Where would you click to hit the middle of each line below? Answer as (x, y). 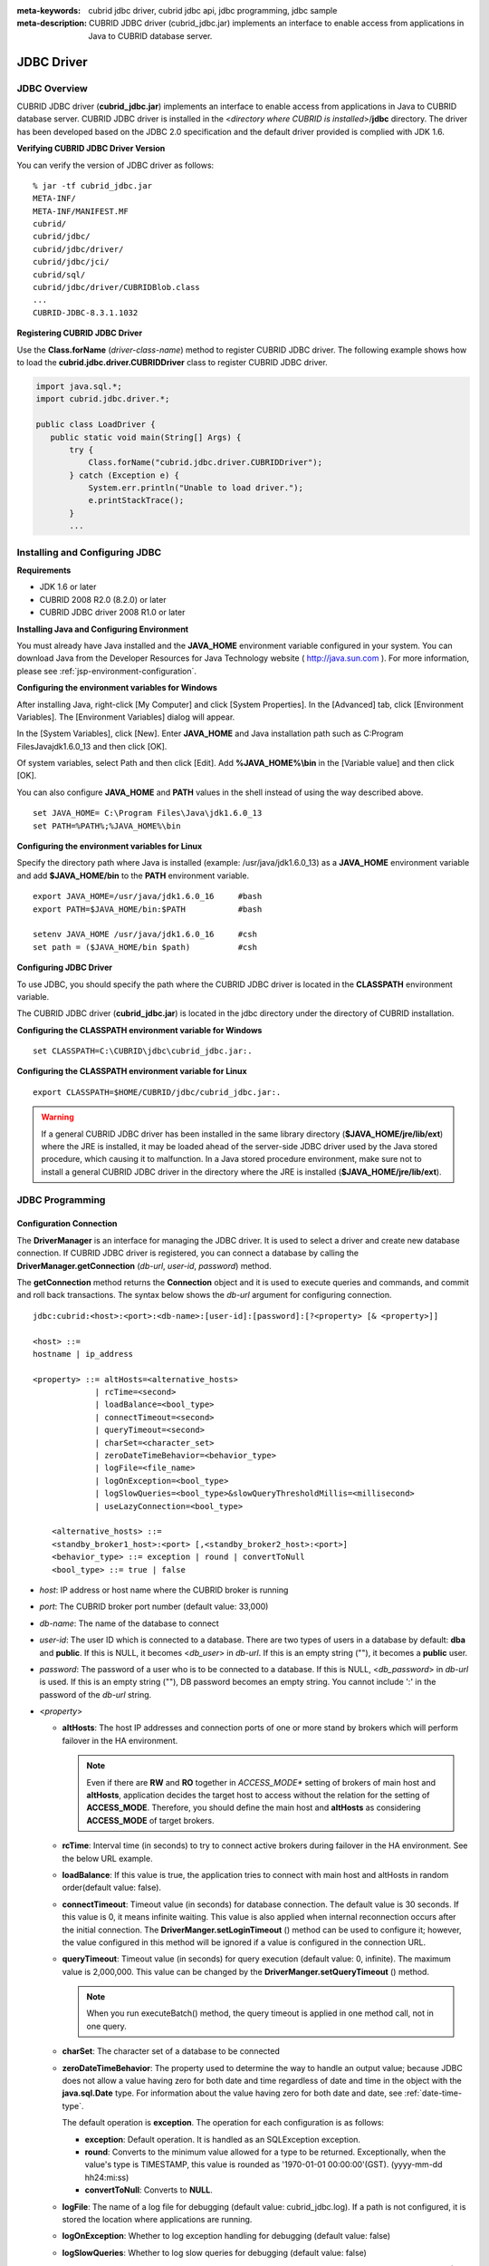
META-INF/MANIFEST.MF (81, 211)
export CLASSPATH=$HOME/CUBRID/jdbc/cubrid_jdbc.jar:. (157, 1092)
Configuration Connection (67, 1224)
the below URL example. (107, 1858)
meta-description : (52, 24)
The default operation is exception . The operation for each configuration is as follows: (223, 2123)
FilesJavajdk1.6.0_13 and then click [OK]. (92, 746)
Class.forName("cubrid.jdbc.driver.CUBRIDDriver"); (206, 463)
